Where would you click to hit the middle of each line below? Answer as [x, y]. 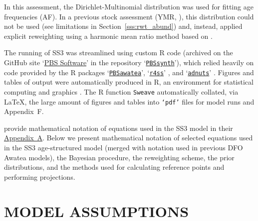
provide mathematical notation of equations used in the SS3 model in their [119, 128]
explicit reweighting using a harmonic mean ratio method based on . [108, 36]
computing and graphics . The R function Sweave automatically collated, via [121, 91]
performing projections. [40, 176]
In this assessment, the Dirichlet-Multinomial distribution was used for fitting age [129, 6]
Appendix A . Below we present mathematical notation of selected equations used [129, 138]
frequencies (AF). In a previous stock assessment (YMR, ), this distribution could [129, 16]
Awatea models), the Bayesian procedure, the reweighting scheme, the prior [119, 157]
